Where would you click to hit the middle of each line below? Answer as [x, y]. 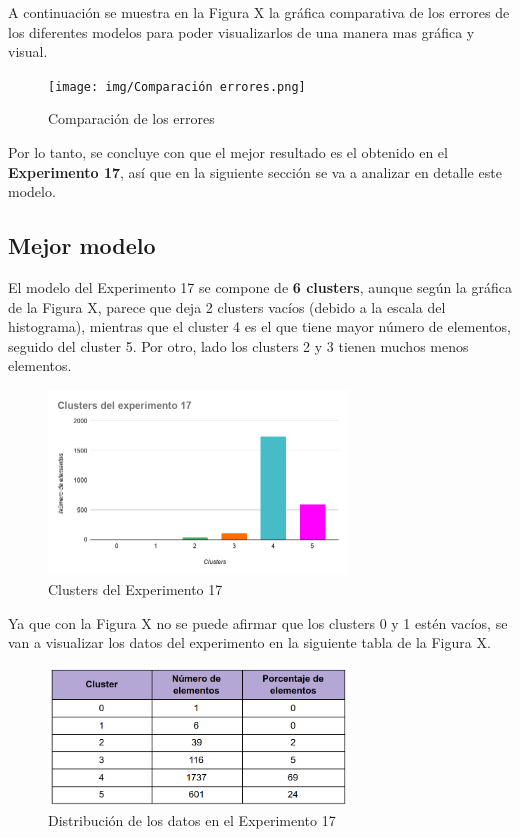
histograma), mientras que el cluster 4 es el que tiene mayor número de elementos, [259, 326]
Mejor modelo [82, 245]
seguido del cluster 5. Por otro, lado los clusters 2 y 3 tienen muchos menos [238, 345]
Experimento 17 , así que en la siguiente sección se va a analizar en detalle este [255, 171]
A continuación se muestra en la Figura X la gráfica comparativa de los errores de [259, 12]
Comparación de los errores [131, 118]
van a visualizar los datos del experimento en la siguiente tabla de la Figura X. [249, 642]
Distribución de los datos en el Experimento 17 [192, 820]
